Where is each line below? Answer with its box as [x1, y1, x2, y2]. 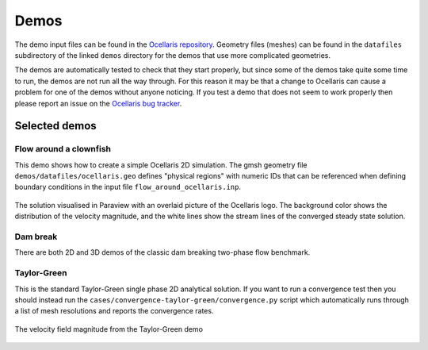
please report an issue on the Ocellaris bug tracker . [14, 98, 182, 108]
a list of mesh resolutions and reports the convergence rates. [14, 306, 214, 316]
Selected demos [14, 119, 97, 133]
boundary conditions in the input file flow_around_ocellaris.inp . [14, 183, 242, 192]
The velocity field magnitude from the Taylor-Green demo [14, 324, 204, 333]
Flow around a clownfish [14, 144, 111, 155]
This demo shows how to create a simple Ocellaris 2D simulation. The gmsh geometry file [14, 160, 308, 170]
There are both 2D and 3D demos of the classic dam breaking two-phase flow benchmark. [14, 248, 311, 257]
